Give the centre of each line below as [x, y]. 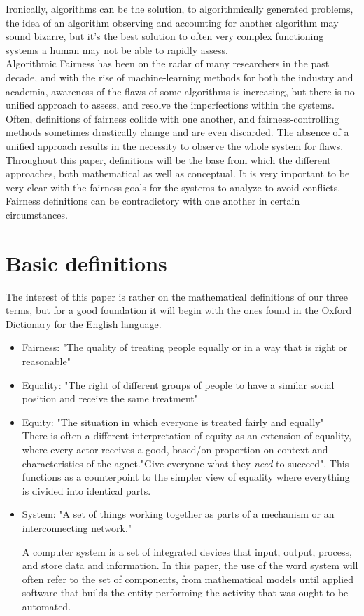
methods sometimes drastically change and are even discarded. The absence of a [177, 132]
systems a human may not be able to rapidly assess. [117, 49]
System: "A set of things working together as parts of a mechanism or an [178, 514]
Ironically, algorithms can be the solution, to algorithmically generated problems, [180, 8]
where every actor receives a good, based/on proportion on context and [175, 449]
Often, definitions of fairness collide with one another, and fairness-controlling [173, 118]
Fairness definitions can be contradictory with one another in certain [153, 201]
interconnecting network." [77, 527]
